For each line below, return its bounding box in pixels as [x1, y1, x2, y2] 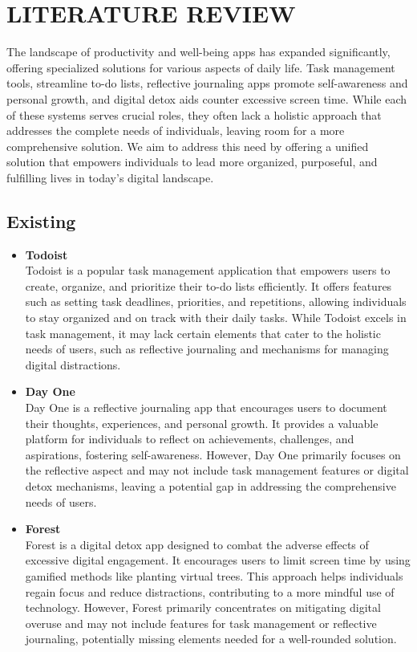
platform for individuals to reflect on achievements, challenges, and [25, 430, 354, 447]
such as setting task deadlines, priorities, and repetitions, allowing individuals [25, 293, 407, 310]
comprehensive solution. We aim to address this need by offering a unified [6, 137, 369, 154]
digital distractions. [25, 356, 121, 373]
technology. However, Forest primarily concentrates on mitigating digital [25, 599, 381, 616]
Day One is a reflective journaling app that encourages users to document [25, 399, 387, 416]
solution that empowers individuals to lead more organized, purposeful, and [6, 153, 378, 170]
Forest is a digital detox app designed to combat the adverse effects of [25, 536, 369, 552]
